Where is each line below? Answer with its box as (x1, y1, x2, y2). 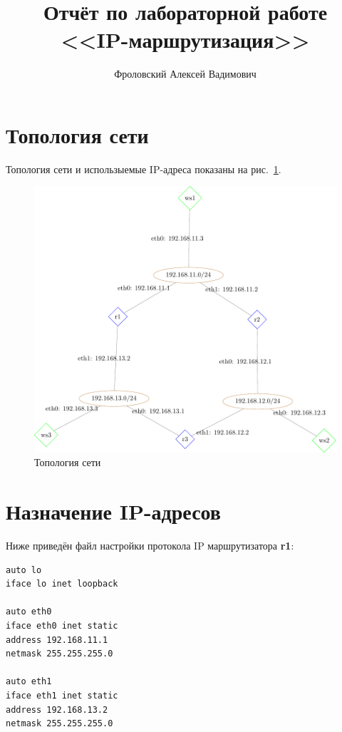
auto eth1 (6, 676, 52, 687)
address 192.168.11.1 (6, 634, 108, 645)
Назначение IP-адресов (6, 497, 221, 526)
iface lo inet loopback (6, 579, 118, 589)
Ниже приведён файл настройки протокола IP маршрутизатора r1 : (6, 537, 294, 552)
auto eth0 (6, 607, 52, 617)
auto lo (6, 565, 42, 575)
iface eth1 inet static (6, 690, 118, 701)
